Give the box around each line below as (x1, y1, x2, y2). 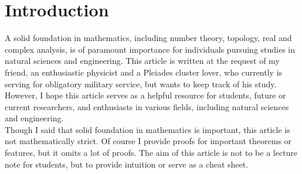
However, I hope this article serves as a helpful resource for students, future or (5, 89, 286, 101)
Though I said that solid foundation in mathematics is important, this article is (5, 123, 290, 135)
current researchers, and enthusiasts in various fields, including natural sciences (5, 100, 289, 112)
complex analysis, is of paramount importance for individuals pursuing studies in (5, 43, 296, 55)
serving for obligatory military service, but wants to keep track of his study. (5, 77, 277, 90)
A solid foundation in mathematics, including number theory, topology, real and (5, 32, 292, 44)
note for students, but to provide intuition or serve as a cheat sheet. (5, 158, 249, 170)
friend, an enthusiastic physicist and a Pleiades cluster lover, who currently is (5, 66, 283, 78)
